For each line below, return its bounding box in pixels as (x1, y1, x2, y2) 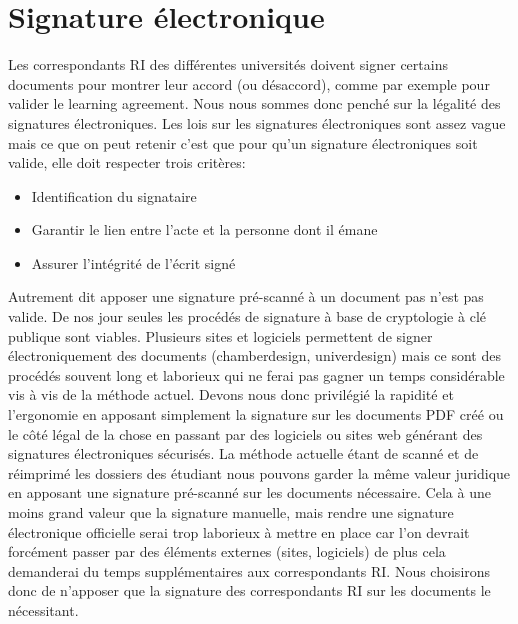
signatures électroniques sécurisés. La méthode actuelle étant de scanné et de (8, 443, 479, 464)
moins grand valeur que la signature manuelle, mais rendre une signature (8, 502, 454, 522)
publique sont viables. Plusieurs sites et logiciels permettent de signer (8, 325, 433, 346)
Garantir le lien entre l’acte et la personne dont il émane (31, 219, 378, 240)
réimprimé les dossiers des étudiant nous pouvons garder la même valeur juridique (8, 462, 511, 483)
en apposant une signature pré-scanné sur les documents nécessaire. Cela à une (8, 482, 491, 503)
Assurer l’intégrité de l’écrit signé (31, 252, 236, 273)
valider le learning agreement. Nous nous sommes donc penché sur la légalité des (8, 93, 501, 114)
